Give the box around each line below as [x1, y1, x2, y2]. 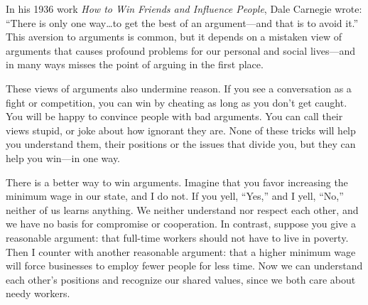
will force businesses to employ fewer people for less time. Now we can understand [6, 258, 363, 273]
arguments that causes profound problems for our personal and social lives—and [6, 43, 355, 58]
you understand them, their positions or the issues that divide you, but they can [6, 137, 356, 151]
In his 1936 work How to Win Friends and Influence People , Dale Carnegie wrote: [6, 1, 362, 16]
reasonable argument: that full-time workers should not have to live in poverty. [6, 230, 349, 245]
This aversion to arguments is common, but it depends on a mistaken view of [6, 29, 342, 44]
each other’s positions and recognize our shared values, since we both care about [6, 272, 356, 287]
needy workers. [6, 286, 70, 301]
